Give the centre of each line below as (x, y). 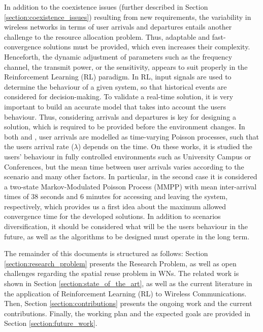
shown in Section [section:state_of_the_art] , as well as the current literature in (128, 283)
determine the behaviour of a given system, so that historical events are (116, 86)
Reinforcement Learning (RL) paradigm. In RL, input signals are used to (118, 77)
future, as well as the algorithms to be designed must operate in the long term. (127, 236)
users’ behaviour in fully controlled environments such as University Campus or (128, 156)
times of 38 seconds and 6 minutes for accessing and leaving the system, (116, 196)
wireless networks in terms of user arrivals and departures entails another (118, 27)
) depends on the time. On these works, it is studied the (165, 146)
